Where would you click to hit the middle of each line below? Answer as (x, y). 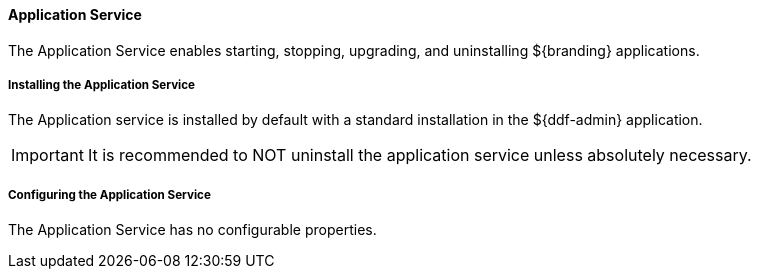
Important (47, 155)
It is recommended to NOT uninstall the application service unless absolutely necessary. (419, 155)
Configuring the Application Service (109, 194)
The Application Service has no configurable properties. (192, 230)
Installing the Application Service (102, 85)
